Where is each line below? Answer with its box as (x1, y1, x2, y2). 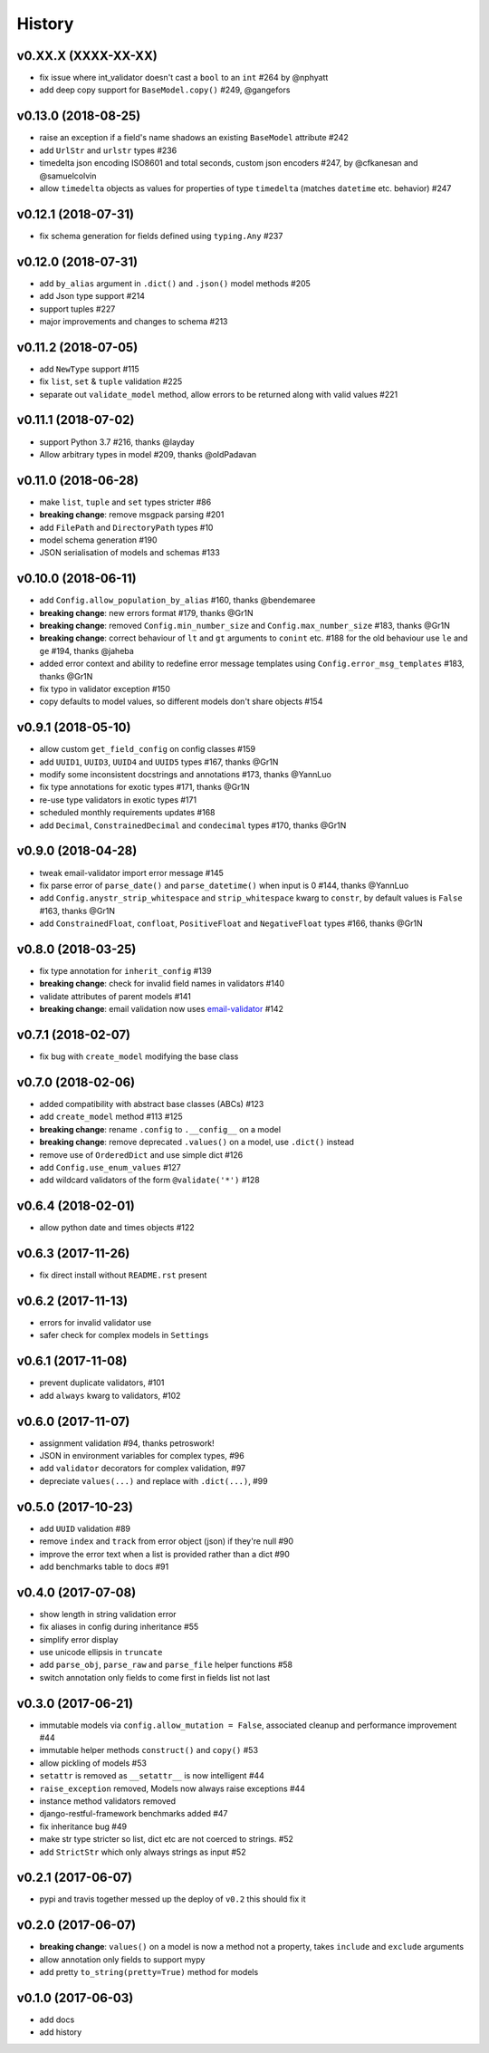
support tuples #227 (39, 304, 116, 314)
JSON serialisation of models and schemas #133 (39, 547, 221, 558)
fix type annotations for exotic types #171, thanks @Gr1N (39, 782, 251, 793)
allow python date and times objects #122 (39, 1222, 195, 1233)
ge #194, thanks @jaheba (39, 645, 135, 656)
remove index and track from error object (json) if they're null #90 (39, 1536, 294, 1547)
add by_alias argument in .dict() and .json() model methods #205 (39, 277, 312, 289)
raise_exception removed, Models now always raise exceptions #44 (39, 1783, 305, 1794)
